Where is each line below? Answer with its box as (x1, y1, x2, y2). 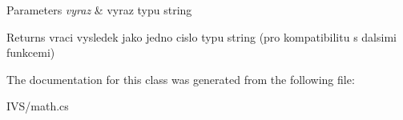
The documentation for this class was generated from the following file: (6, 70, 355, 87)
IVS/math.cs (6, 98, 69, 114)
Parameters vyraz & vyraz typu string (6, 2, 192, 18)
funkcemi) (6, 44, 55, 61)
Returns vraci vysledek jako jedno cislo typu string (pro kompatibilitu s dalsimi (6, 28, 397, 45)
